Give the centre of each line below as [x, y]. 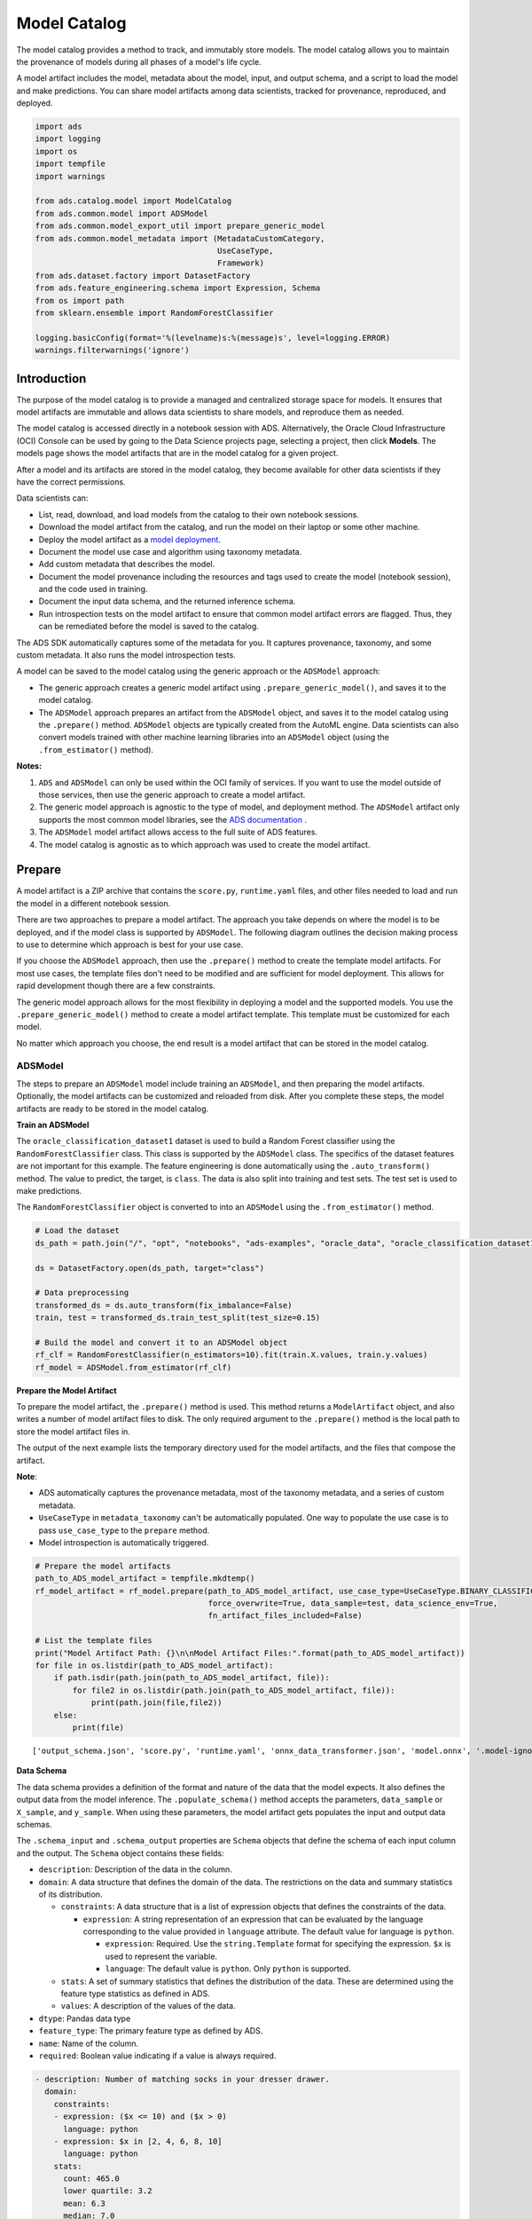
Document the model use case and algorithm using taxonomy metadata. [170, 551]
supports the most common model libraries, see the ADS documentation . [173, 819]
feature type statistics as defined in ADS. [135, 1994]
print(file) [98, 1728]
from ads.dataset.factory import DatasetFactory [143, 276]
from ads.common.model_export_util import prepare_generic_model [180, 226]
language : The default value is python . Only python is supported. [228, 1969]
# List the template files [94, 1641]
